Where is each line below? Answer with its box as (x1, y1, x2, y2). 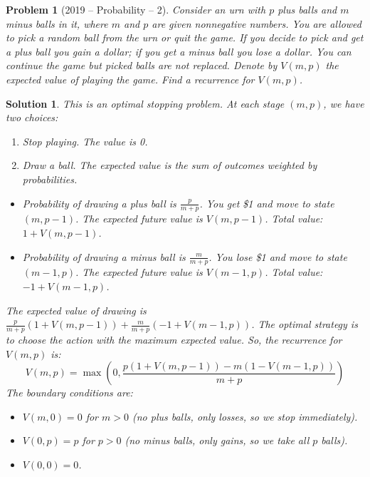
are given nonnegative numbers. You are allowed (152, 16, 361, 31)
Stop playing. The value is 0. (22, 133, 148, 148)
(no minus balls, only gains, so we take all (125, 433, 310, 448)
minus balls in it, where (6, 16, 108, 31)
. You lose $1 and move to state (208, 249, 347, 264)
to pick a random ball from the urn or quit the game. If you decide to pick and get (6, 30, 364, 45)
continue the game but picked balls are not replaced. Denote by (6, 58, 277, 73)
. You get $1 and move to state (199, 195, 334, 210)
